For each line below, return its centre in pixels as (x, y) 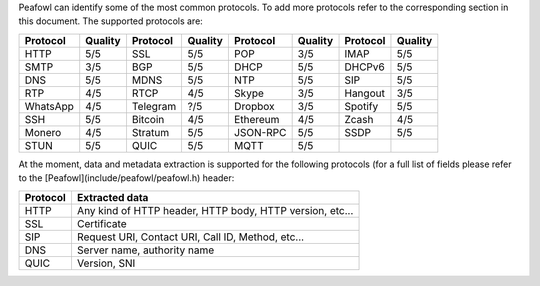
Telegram (154, 106)
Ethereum (256, 119)
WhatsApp (49, 106)
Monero (43, 132)
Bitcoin (148, 119)
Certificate (101, 223)
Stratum (150, 132)
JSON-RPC (260, 132)
